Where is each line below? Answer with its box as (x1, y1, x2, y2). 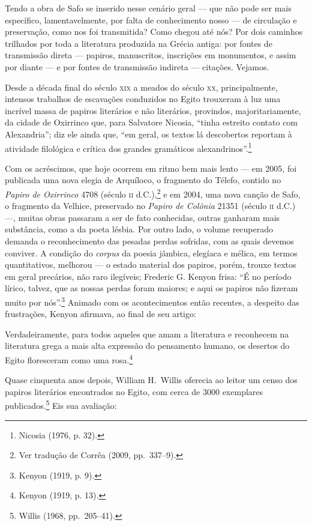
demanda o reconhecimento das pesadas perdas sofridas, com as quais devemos (5, 235, 294, 247)
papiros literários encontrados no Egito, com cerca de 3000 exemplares (5, 385, 263, 398)
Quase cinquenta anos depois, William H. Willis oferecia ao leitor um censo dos (5, 373, 298, 386)
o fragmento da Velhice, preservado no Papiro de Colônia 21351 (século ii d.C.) (5, 199, 296, 212)
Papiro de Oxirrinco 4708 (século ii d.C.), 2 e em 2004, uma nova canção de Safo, (5, 186, 301, 200)
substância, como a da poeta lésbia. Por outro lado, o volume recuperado (5, 223, 274, 235)
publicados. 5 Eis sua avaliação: (5, 398, 117, 412)
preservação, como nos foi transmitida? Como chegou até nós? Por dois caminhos (5, 25, 303, 38)
